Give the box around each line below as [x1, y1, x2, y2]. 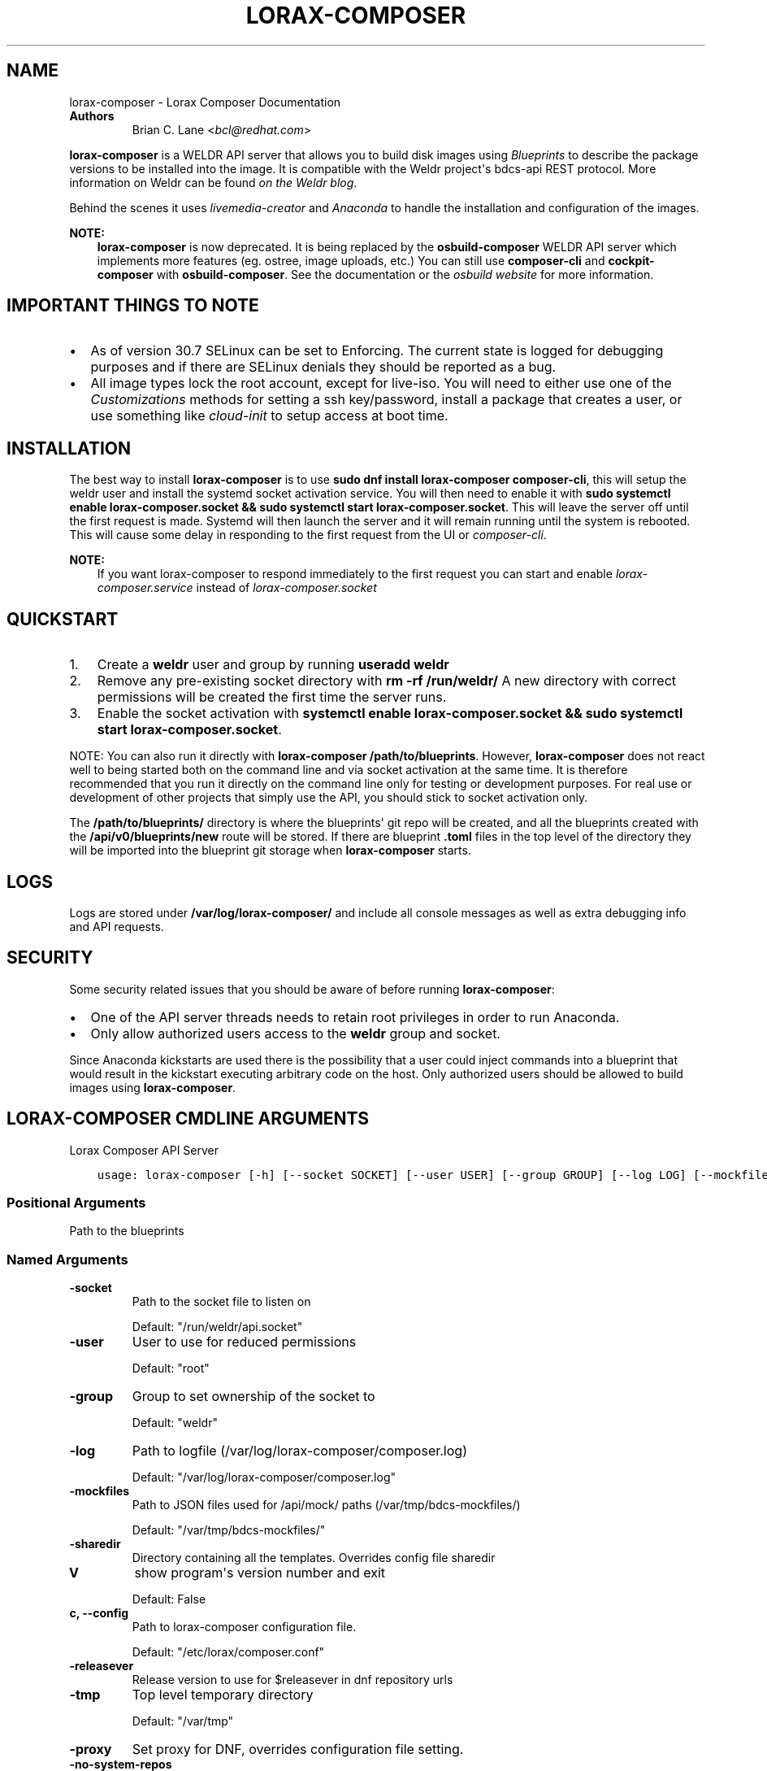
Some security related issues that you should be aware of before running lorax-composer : [69, 981, 555, 996]
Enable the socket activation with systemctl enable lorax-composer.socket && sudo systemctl [97, 705, 683, 722]
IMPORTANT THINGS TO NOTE [6, 295, 259, 316]
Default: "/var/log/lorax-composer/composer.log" [132, 1470, 396, 1485]
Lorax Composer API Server [69, 1142, 219, 1157]
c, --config [69, 1606, 129, 1621]
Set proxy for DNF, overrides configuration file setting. [132, 1741, 464, 1758]
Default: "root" [132, 1361, 210, 1376]
